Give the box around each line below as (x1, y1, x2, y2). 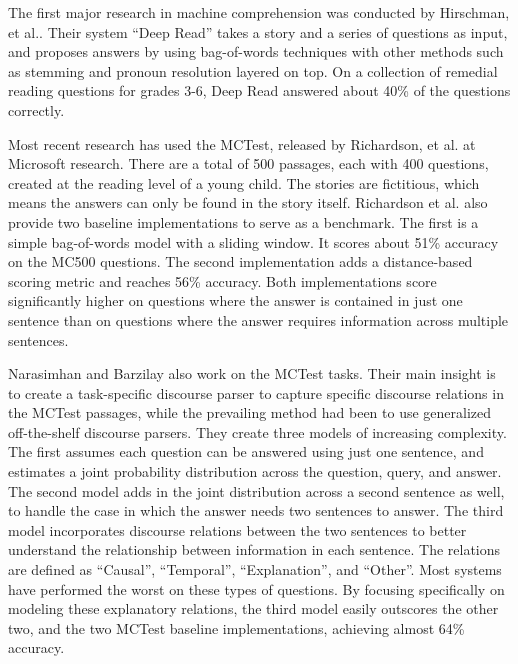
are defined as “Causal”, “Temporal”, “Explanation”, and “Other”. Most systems (8, 559, 502, 580)
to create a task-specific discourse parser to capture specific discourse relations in (8, 382, 504, 403)
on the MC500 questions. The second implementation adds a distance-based (8, 251, 473, 272)
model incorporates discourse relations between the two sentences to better (8, 519, 467, 540)
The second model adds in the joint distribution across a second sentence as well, (8, 480, 505, 501)
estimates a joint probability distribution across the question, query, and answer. (8, 461, 502, 482)
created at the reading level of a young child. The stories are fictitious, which (8, 172, 480, 193)
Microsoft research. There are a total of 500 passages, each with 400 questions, (8, 153, 489, 174)
